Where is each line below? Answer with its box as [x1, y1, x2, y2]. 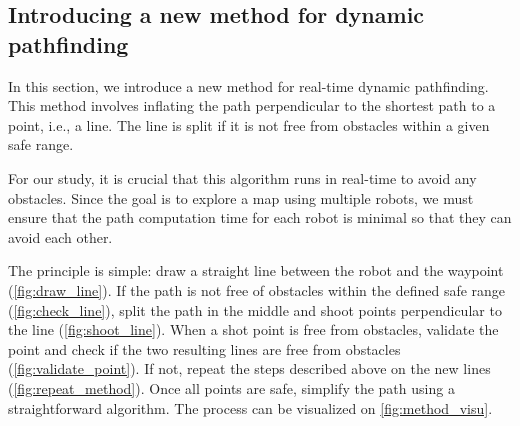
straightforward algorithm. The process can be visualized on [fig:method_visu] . [8, 397, 493, 418]
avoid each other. [8, 226, 113, 247]
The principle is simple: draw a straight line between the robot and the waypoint [8, 260, 504, 281]
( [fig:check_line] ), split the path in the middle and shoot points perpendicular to [8, 299, 502, 320]
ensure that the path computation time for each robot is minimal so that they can [8, 207, 512, 228]
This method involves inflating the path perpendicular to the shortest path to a [8, 95, 496, 116]
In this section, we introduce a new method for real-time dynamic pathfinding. [8, 75, 489, 96]
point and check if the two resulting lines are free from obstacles [8, 338, 401, 359]
